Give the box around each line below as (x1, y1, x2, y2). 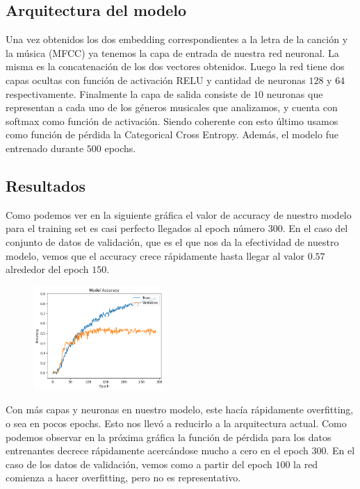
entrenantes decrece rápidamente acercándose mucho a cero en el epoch (6, 443, 309, 458)
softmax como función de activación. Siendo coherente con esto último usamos (6, 113, 338, 128)
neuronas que (266, 86, 323, 101)
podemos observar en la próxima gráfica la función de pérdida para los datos (6, 429, 332, 444)
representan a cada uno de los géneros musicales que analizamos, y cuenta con (6, 100, 338, 115)
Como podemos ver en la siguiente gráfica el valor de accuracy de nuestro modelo (6, 207, 352, 222)
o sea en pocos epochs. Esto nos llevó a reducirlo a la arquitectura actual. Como (6, 415, 347, 430)
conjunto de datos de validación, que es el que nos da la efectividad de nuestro (6, 234, 339, 249)
